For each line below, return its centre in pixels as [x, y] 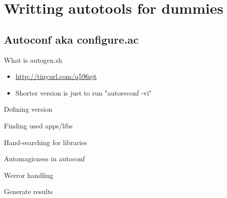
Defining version [28, 109]
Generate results [28, 191]
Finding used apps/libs [38, 125]
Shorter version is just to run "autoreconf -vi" [84, 92]
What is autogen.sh [33, 60]
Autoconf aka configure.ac [71, 39]
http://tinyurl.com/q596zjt [56, 76]
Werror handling [29, 175]
